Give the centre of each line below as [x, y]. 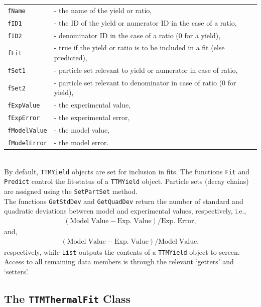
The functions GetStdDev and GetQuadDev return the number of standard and [124, 201]
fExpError [24, 118]
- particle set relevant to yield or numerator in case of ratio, [146, 70]
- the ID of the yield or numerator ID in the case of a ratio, [145, 22]
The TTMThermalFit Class [68, 298]
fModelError [27, 143]
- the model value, [82, 130]
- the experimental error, [92, 117]
